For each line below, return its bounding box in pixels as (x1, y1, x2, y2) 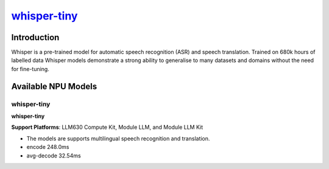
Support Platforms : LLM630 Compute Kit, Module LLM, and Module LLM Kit (11, 123, 203, 131)
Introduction (11, 32, 60, 43)
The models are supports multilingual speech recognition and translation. (26, 134, 210, 142)
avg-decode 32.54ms (26, 152, 82, 159)
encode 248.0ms (26, 143, 69, 151)
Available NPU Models (11, 81, 97, 91)
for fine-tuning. (11, 65, 50, 72)
